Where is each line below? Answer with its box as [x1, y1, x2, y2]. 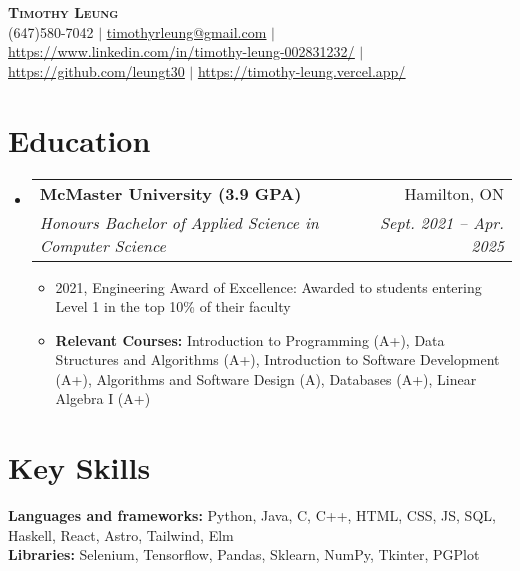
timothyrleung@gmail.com [106, 21, 267, 42]
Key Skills [8, 447, 151, 488]
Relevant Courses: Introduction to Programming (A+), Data [55, 329, 445, 350]
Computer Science [39, 233, 166, 257]
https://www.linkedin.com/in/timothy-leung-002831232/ [8, 41, 355, 62]
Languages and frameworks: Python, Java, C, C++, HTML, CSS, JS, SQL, [8, 505, 496, 526]
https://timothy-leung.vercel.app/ [197, 60, 406, 81]
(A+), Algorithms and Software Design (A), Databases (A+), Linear [55, 368, 477, 389]
